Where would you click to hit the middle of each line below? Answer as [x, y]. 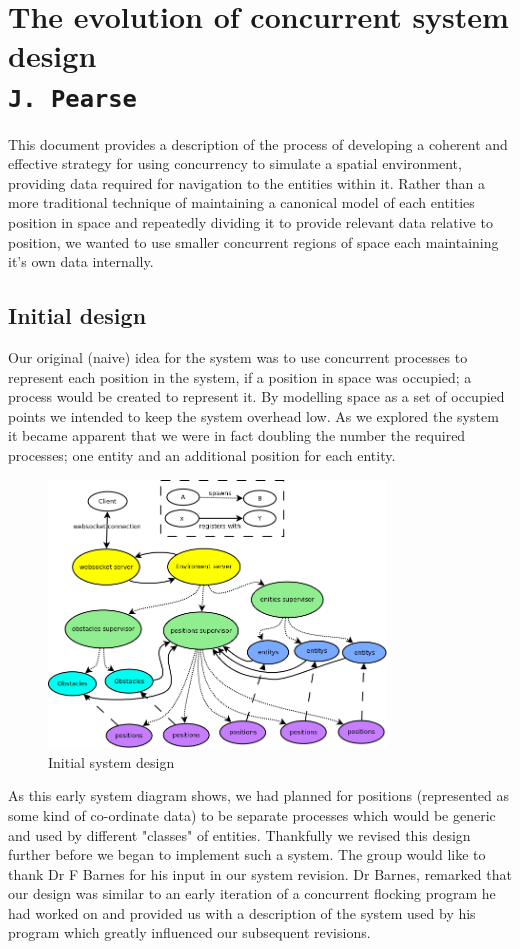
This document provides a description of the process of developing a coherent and [258, 143]
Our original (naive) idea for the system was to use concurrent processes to [238, 356]
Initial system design [111, 761]
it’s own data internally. [81, 261]
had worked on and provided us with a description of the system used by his [242, 912]
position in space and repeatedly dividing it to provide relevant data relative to [250, 222]
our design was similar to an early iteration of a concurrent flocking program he [252, 893]
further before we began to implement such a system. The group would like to [247, 854]
